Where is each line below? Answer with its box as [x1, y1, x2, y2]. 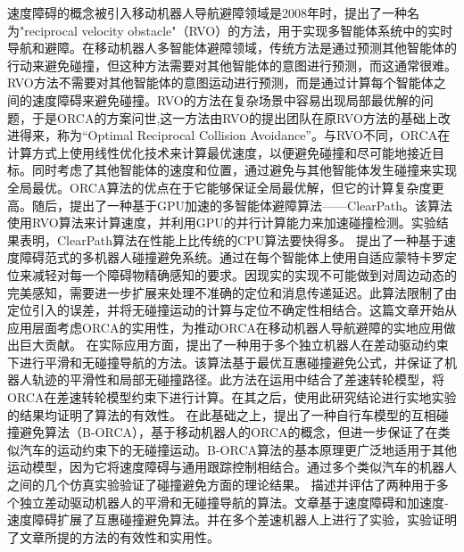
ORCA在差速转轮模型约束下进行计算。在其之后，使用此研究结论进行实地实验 [7, 388, 457, 407]
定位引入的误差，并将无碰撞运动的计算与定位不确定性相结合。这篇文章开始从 [7, 301, 457, 319]
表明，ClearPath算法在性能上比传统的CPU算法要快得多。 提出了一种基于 [19, 230, 443, 249]
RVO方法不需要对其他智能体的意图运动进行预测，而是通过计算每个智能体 [7, 73, 434, 92]
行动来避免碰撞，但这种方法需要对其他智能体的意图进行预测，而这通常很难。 [7, 55, 457, 74]
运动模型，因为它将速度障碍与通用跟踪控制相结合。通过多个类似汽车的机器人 [7, 457, 457, 476]
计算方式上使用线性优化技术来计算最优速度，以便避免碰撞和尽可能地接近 [7, 143, 432, 161]
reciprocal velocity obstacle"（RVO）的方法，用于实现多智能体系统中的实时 [24, 21, 453, 39]
